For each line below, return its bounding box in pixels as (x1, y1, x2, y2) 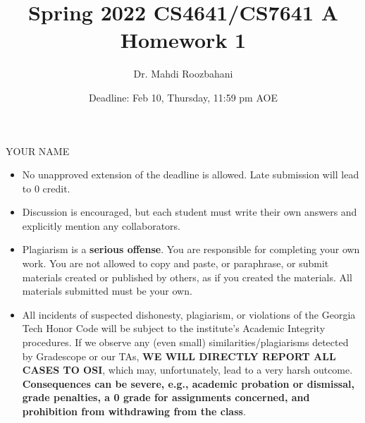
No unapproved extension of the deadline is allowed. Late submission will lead (22, 167, 359, 182)
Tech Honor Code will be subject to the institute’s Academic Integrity (22, 321, 326, 336)
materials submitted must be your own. (22, 283, 192, 298)
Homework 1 (120, 25, 247, 54)
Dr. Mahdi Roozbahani (133, 66, 233, 81)
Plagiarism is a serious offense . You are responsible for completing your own (22, 242, 360, 257)
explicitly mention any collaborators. (22, 218, 180, 233)
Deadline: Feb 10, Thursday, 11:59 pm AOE (89, 90, 278, 104)
